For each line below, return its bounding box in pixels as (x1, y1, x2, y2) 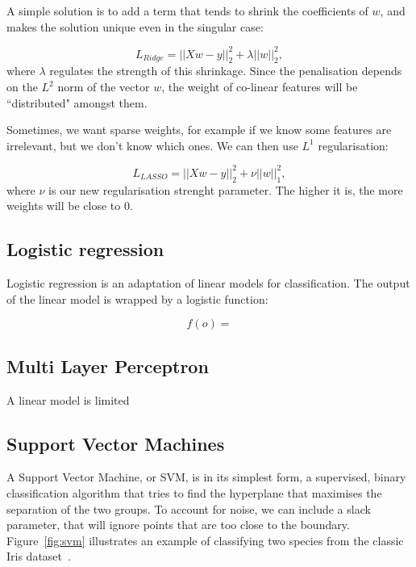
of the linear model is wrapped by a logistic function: (6, 290, 268, 307)
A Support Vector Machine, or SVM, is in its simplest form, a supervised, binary (6, 468, 406, 485)
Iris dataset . (6, 548, 71, 565)
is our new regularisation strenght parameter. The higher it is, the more (48, 181, 403, 198)
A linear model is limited (6, 391, 130, 408)
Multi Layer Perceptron (6, 353, 209, 378)
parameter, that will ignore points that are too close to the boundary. (6, 516, 350, 533)
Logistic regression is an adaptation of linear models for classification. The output (6, 275, 410, 292)
